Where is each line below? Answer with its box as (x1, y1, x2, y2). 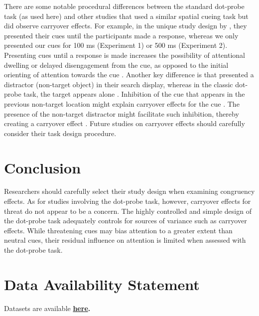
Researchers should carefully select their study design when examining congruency (4, 186, 255, 196)
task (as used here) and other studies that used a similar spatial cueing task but (4, 10, 249, 21)
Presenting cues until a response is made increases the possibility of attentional (4, 49, 245, 60)
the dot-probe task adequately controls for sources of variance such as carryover (4, 215, 247, 226)
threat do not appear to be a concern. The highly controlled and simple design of (4, 205, 252, 216)
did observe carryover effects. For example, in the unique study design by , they (4, 20, 247, 31)
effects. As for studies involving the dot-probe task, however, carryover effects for (4, 196, 251, 206)
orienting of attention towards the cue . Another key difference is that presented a (4, 69, 254, 80)
